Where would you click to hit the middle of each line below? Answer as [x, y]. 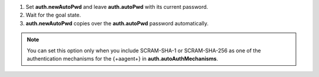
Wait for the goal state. [53, 15]
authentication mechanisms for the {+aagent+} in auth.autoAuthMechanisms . [123, 58]
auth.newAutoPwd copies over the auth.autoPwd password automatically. [117, 23]
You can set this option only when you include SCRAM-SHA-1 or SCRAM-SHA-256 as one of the [144, 51]
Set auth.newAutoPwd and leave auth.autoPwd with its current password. [117, 7]
